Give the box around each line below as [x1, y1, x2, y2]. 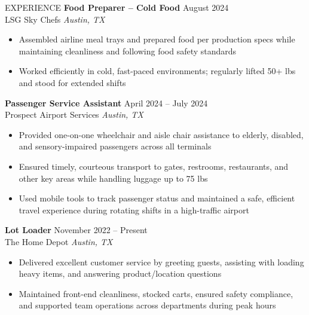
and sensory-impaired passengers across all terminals [19, 140, 212, 152]
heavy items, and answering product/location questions [19, 267, 222, 280]
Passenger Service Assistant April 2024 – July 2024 [5, 96, 208, 109]
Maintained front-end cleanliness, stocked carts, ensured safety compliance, [19, 287, 293, 299]
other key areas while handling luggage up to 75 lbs [19, 172, 208, 184]
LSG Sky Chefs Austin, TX [5, 13, 105, 25]
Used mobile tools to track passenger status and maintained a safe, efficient [19, 192, 295, 204]
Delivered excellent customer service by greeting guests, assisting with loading [19, 255, 304, 268]
